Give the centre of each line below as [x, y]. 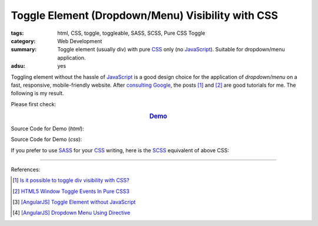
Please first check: [33, 104]
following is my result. [37, 93]
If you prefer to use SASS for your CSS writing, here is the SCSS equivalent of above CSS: [120, 150]
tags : [17, 33]
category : [23, 41]
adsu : [18, 66]
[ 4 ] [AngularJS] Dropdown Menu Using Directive [72, 213]
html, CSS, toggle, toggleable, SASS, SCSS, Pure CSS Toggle [131, 33]
